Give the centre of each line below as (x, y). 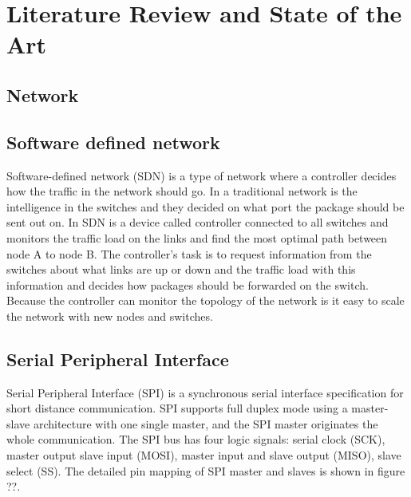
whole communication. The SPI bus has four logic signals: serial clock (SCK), (196, 439)
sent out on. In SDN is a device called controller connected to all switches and (198, 222)
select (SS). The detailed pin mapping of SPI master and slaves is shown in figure (206, 470)
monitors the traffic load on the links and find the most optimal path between (197, 237)
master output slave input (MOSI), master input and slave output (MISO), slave (204, 455)
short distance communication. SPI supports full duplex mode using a (177, 408)
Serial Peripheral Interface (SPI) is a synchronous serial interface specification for (205, 392)
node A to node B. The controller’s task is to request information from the (189, 253)
